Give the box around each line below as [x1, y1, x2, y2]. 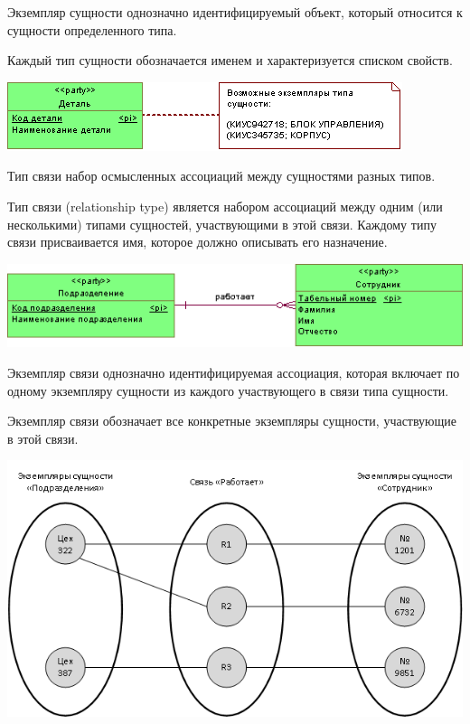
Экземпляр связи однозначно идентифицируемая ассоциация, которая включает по [7, 363, 460, 382]
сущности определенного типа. [7, 20, 177, 39]
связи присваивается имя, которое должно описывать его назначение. [7, 232, 388, 251]
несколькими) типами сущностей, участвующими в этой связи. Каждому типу [7, 214, 437, 233]
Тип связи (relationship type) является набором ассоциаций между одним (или [7, 196, 443, 215]
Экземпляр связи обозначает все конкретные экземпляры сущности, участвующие [7, 411, 457, 430]
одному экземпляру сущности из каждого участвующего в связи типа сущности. [7, 381, 449, 400]
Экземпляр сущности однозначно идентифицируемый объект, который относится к [7, 3, 463, 21]
